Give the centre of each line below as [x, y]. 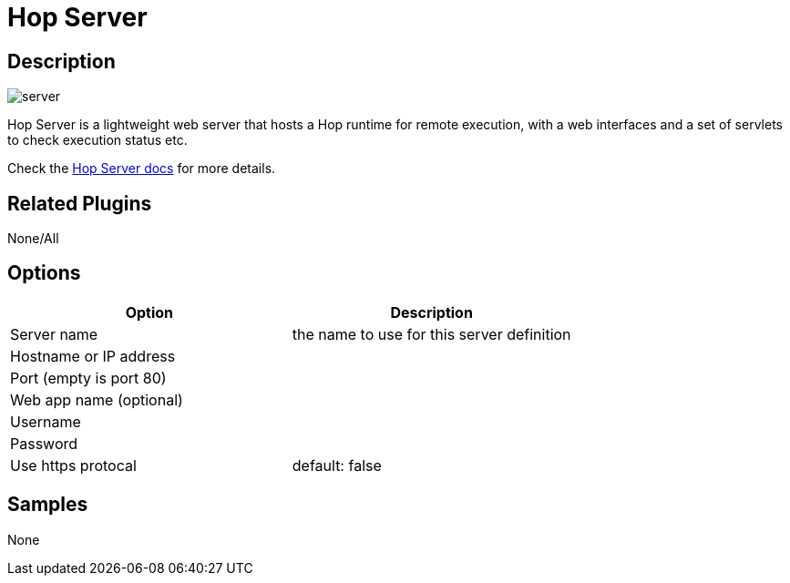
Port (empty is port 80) [88, 378]
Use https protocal [73, 465]
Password [44, 443]
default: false [337, 465]
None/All [33, 239]
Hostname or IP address [93, 356]
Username [46, 421]
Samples [48, 505]
